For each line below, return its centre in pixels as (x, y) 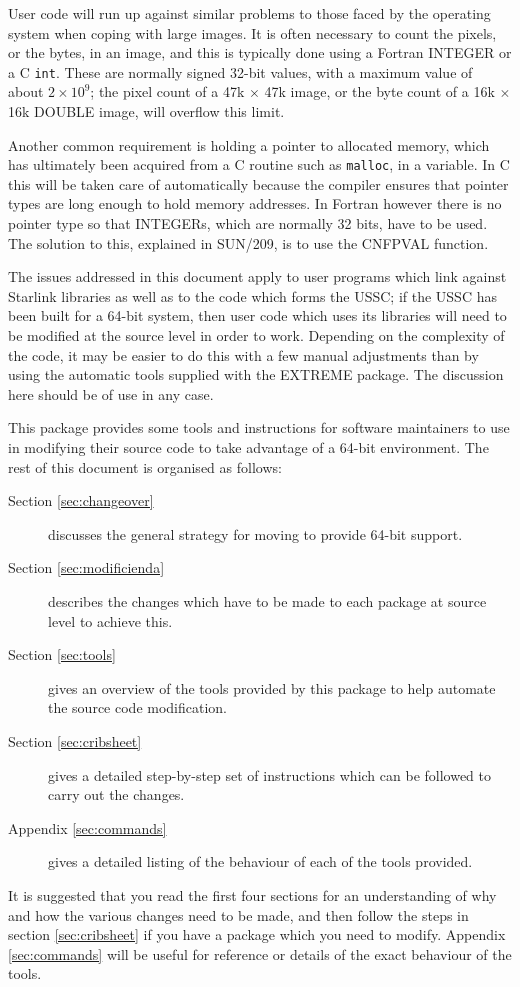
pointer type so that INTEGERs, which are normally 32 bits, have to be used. (248, 223)
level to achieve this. (110, 620)
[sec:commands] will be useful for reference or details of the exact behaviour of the (260, 953)
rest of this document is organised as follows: (145, 466)
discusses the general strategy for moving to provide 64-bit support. (255, 533)
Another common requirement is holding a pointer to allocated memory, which (249, 144)
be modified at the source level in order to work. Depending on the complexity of (256, 335)
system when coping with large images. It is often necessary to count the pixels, (252, 32)
